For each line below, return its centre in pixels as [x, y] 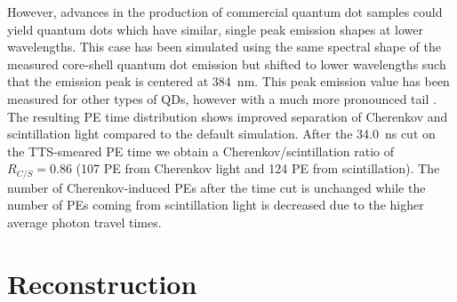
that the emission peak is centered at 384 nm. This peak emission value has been [228, 81]
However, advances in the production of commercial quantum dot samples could [225, 12]
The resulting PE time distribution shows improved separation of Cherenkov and [228, 116]
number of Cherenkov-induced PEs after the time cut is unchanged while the [216, 187]
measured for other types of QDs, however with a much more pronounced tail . [222, 98]
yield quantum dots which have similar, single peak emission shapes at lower [216, 29]
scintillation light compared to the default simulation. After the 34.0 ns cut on [221, 134]
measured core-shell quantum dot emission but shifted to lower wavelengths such [227, 64]
